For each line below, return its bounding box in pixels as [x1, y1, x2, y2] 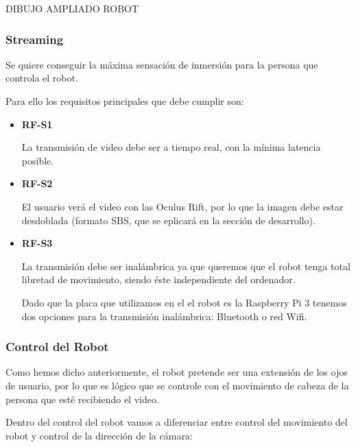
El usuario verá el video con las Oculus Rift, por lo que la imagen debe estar [21, 199, 344, 213]
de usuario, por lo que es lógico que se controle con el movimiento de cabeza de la [5, 378, 349, 392]
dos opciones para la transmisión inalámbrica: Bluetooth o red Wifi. [21, 309, 307, 323]
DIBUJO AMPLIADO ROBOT [5, 1, 139, 15]
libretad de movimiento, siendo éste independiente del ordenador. [21, 272, 296, 287]
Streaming [5, 30, 64, 47]
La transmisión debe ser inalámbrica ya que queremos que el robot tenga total [21, 258, 351, 273]
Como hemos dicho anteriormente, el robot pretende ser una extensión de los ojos [5, 365, 348, 379]
